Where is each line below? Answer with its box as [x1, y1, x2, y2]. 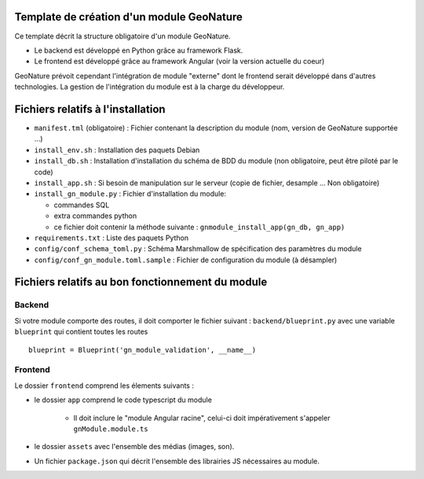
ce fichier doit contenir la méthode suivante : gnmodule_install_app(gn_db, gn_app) [53, 222, 345, 232]
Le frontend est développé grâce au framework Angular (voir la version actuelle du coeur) [34, 57, 325, 66]
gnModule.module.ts [73, 424, 148, 433]
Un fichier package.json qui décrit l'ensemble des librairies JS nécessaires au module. [34, 456, 320, 466]
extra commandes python [53, 211, 137, 221]
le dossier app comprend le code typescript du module [34, 395, 212, 404]
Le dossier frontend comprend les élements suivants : [14, 381, 194, 390]
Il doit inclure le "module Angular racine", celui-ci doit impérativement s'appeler [73, 413, 331, 422]
